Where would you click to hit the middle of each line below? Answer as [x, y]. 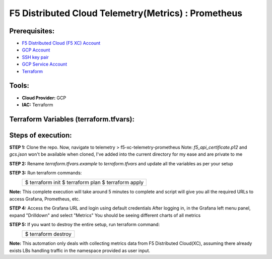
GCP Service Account [45, 64]
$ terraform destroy [48, 234]
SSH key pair [35, 57]
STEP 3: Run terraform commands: [46, 173]
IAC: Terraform [38, 105]
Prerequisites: [32, 31]
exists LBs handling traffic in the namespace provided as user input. [80, 250]
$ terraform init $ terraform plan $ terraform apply [84, 182]
